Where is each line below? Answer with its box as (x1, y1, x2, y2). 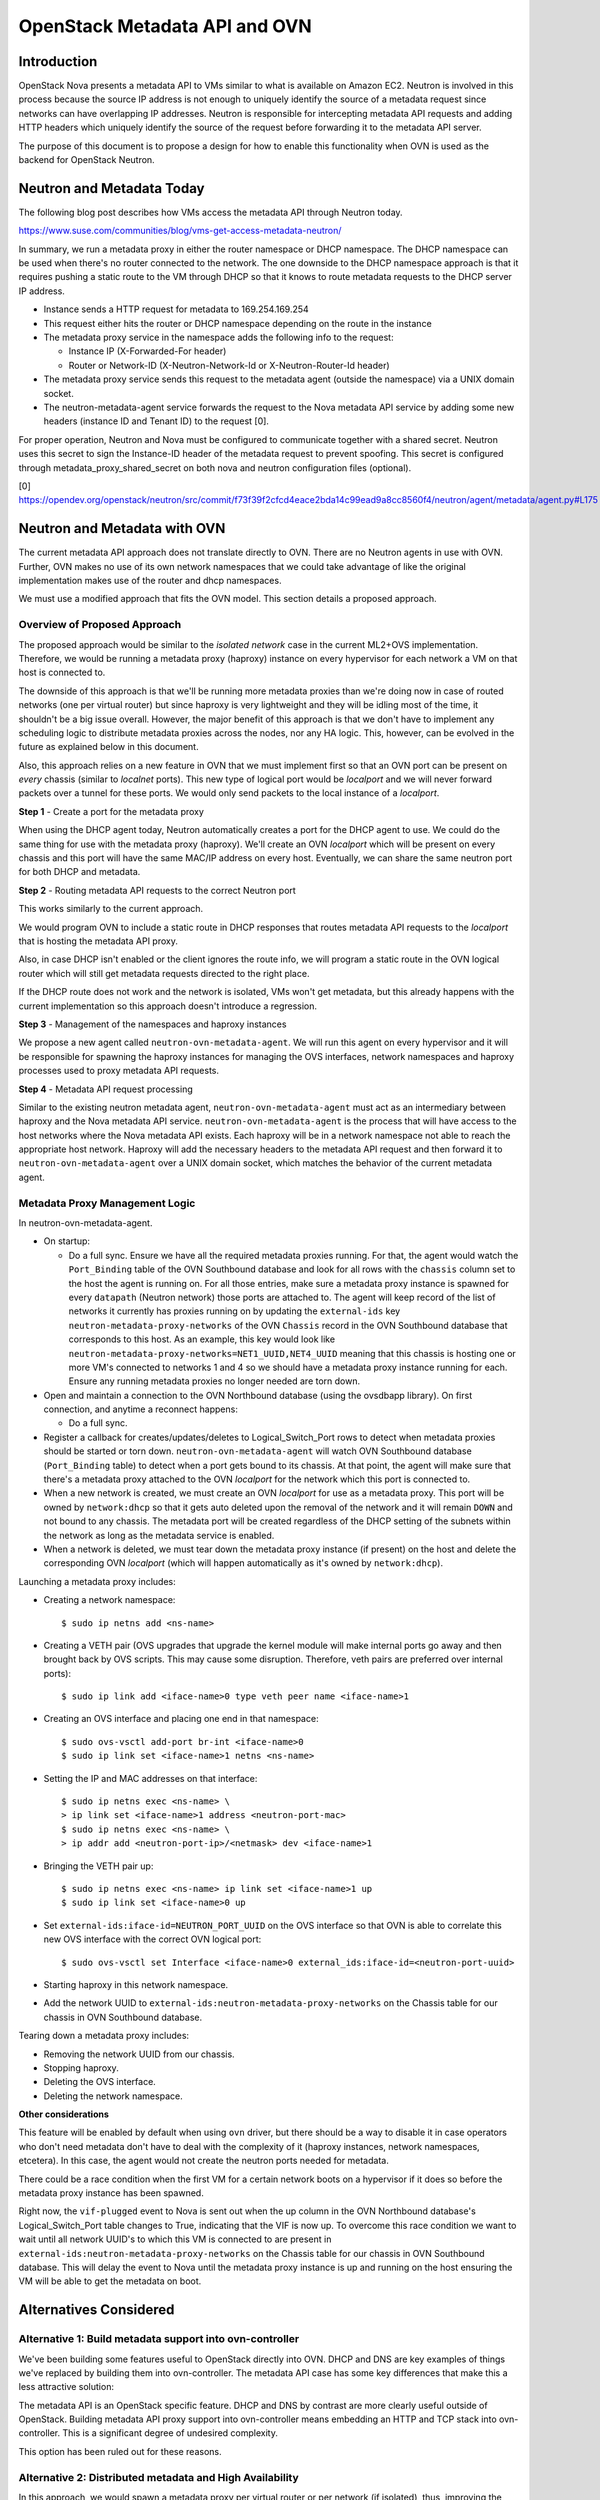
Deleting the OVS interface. (43, 2076, 157, 2088)
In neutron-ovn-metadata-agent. (18, 1216, 153, 1229)
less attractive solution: (18, 2381, 115, 2393)
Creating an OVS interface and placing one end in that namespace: (43, 1713, 319, 1725)
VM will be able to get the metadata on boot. (18, 2275, 202, 2287)
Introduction (18, 53, 98, 70)
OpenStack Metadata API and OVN (18, 15, 312, 37)
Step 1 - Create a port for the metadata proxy (18, 805, 205, 817)
